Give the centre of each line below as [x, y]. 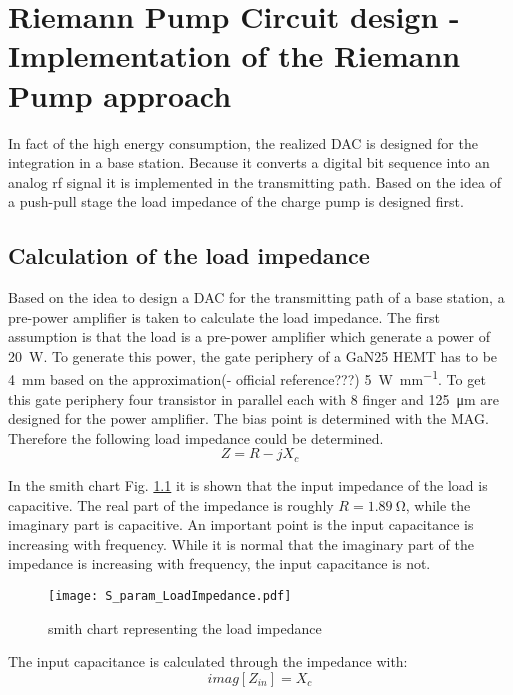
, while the [438, 504]
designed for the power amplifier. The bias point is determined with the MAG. [248, 418]
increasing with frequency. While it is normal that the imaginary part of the [241, 543]
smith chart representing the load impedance [185, 627]
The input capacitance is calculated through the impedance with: [208, 661]
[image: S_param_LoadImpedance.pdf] [170, 595]
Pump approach [120, 94]
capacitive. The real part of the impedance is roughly [171, 504]
